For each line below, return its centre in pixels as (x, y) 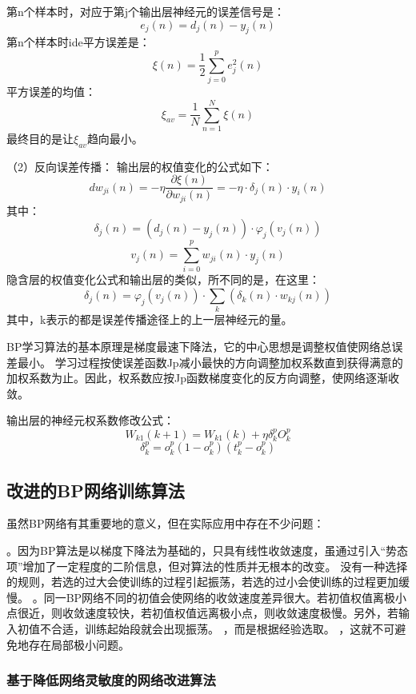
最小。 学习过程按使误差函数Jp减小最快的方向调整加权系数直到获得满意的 (210, 362)
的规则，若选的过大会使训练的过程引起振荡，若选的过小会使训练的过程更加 (202, 582)
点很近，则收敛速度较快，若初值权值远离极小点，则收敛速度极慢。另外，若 (202, 613)
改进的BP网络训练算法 (96, 490)
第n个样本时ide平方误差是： (78, 42)
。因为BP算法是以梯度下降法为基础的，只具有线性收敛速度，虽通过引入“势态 (208, 550)
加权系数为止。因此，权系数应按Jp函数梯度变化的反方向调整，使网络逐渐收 (203, 378)
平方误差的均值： (51, 92)
